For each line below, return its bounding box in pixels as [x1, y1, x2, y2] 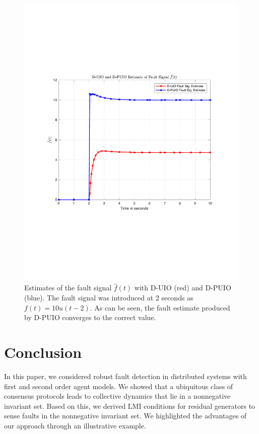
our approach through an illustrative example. [4, 420, 146, 430]
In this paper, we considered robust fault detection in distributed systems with [4, 370, 247, 381]
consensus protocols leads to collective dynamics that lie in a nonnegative [4, 391, 231, 401]
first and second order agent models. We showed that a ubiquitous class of [4, 381, 233, 391]
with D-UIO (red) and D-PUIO [134, 282, 231, 293]
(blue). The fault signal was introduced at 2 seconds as [24, 292, 193, 303]
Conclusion [4, 342, 82, 362]
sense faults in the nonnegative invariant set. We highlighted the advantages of [4, 410, 247, 421]
